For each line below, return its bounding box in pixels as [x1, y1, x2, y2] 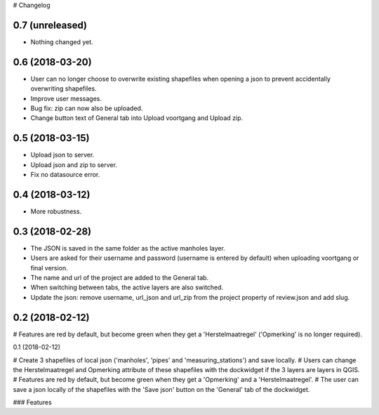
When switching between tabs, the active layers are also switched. [30, 283, 224, 291]
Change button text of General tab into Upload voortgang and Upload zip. [30, 114, 244, 122]
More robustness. [30, 207, 82, 216]
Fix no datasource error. [30, 171, 100, 179]
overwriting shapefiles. [30, 84, 98, 93]
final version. [30, 263, 68, 272]
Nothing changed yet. [30, 37, 94, 46]
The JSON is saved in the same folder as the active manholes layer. [30, 244, 226, 252]
